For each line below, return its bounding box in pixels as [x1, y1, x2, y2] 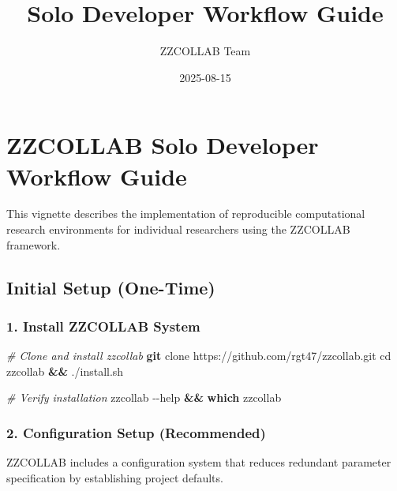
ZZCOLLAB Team [159, 43, 251, 59]
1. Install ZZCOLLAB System [6, 316, 200, 335]
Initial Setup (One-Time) [6, 275, 215, 299]
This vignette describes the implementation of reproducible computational [6, 205, 365, 222]
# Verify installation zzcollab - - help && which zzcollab [6, 389, 282, 406]
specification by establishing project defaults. [6, 469, 223, 485]
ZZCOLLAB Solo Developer [6, 129, 319, 161]
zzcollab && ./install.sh [6, 362, 124, 379]
